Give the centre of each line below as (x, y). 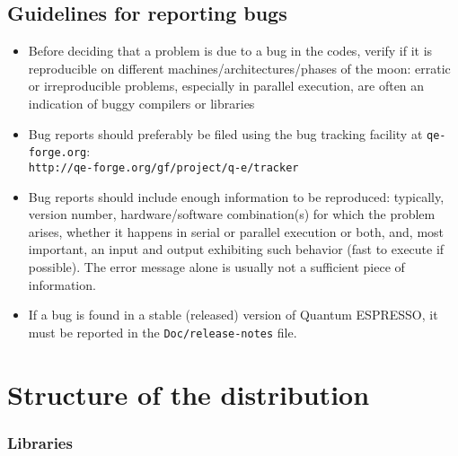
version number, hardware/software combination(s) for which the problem (232, 214)
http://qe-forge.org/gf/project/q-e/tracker (163, 167)
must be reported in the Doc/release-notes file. (163, 332)
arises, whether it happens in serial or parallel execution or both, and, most (236, 231)
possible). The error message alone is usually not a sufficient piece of (216, 266)
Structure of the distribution (189, 394)
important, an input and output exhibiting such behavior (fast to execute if (236, 249)
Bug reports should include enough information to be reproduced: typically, (236, 196)
